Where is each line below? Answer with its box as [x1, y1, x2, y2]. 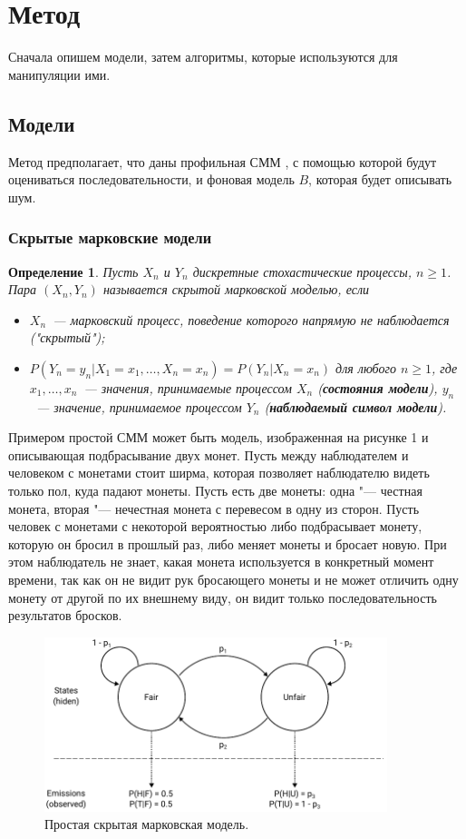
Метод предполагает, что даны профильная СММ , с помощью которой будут [8, 152, 437, 171]
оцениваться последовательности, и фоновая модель [8, 170, 295, 189]
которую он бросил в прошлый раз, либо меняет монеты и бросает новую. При [8, 534, 447, 553]
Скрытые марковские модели [8, 226, 212, 249]
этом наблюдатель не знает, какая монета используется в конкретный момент [8, 552, 434, 571]
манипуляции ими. [8, 64, 111, 84]
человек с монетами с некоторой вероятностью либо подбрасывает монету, [8, 517, 422, 536]
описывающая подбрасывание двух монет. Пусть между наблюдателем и [8, 445, 409, 464]
